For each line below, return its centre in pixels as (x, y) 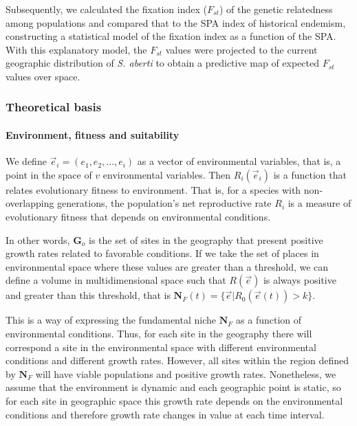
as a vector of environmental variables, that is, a (239, 161)
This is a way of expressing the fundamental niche (111, 320)
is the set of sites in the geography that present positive (206, 239)
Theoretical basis (54, 107)
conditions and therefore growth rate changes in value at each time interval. (165, 414)
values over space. (43, 76)
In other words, (38, 239)
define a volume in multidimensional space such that (116, 280)
